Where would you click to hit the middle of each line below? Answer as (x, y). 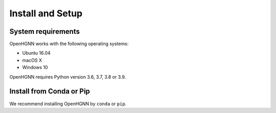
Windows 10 (35, 67)
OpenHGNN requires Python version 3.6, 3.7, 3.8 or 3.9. (68, 77)
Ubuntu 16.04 (36, 53)
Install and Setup (46, 13)
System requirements (45, 31)
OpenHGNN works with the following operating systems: (69, 44)
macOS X (32, 60)
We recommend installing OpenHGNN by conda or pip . (68, 104)
